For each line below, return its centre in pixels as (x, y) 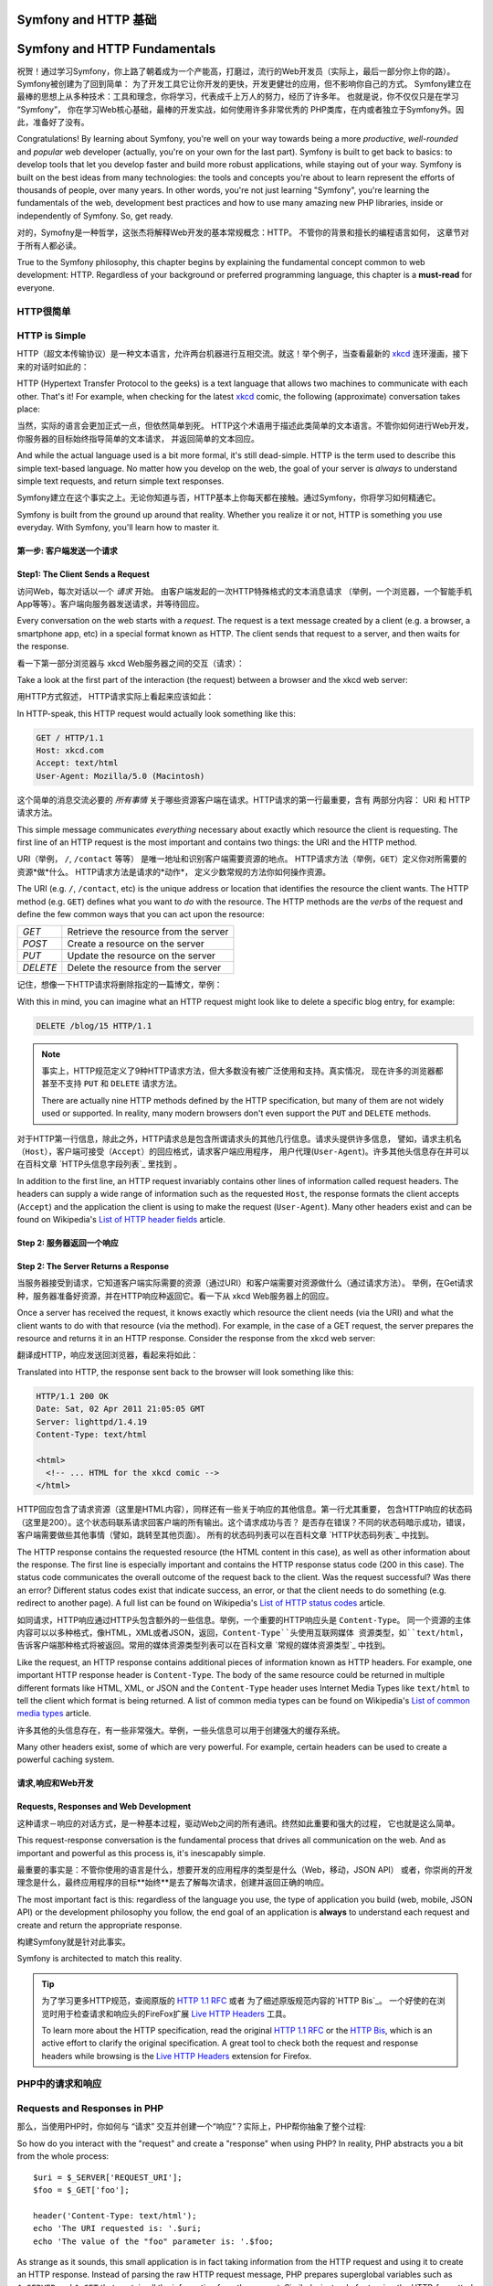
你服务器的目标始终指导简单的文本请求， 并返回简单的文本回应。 (138, 438)
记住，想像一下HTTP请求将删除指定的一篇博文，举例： (120, 985)
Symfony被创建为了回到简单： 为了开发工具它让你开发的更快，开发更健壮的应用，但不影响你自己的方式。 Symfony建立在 (244, 83)
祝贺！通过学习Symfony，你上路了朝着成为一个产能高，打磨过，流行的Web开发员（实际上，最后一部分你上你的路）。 (236, 71)
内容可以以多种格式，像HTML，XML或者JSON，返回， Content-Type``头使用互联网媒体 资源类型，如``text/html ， (242, 1632)
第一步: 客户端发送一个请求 (67, 551)
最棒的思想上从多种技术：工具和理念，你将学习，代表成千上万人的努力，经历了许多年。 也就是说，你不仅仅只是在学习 (238, 97)
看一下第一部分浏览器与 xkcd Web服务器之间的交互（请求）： (131, 663)
